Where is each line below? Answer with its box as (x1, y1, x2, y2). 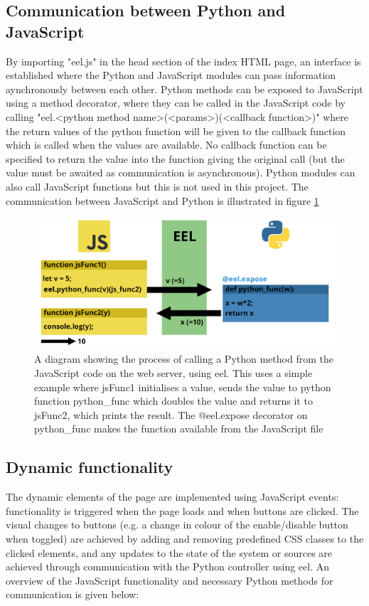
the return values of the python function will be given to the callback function (6, 123, 346, 138)
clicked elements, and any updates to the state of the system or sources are (6, 545, 333, 560)
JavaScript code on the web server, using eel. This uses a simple (34, 365, 313, 380)
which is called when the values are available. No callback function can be (6, 137, 327, 152)
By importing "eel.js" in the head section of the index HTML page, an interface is (6, 53, 361, 68)
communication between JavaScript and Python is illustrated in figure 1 (6, 193, 319, 208)
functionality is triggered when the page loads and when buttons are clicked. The (6, 503, 359, 518)
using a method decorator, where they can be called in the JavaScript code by (6, 95, 346, 110)
